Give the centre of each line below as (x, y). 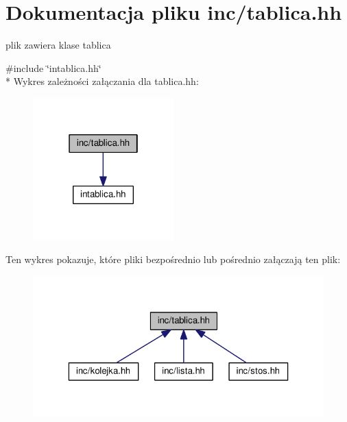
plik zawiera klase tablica (58, 45)
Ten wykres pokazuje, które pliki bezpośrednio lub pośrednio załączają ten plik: (173, 259)
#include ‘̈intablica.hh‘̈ (53, 67)
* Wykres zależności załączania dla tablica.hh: (102, 81)
